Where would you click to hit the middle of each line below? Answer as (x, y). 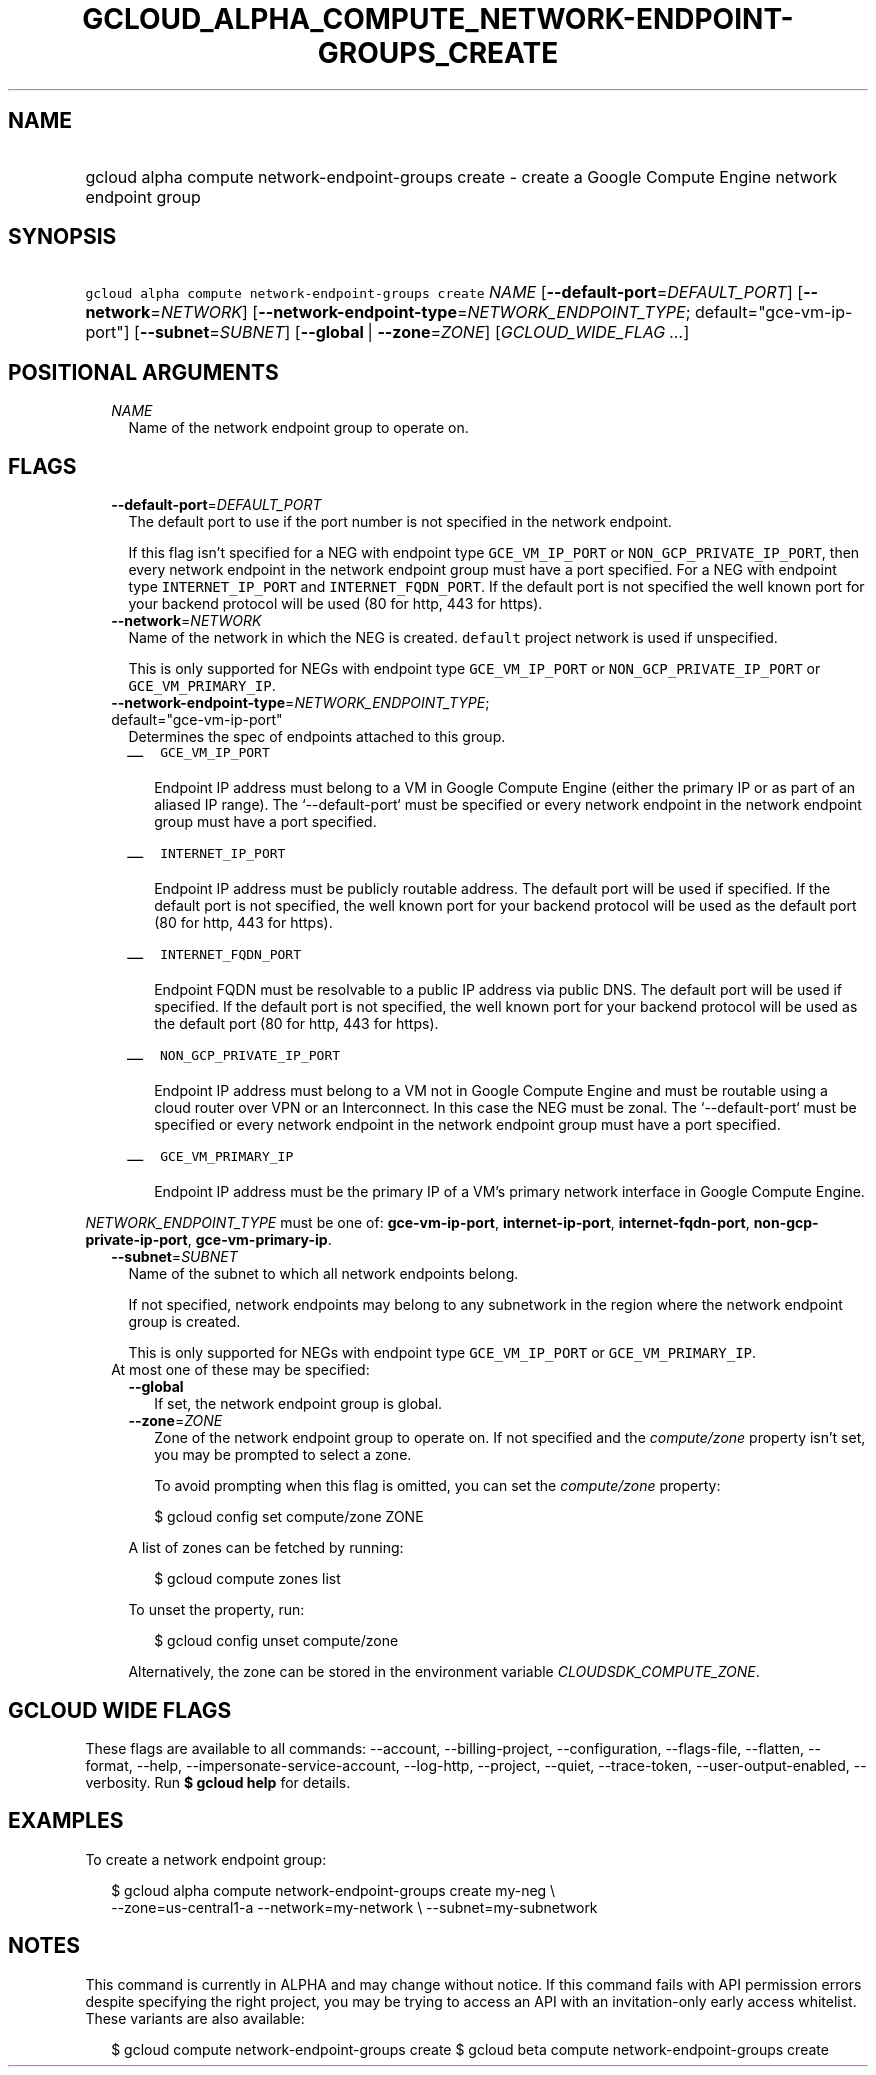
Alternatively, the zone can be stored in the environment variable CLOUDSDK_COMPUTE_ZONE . (444, 1672)
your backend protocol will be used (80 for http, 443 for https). (335, 604)
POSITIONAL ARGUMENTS (143, 372)
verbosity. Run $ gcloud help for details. (218, 1782)
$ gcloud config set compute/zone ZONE (289, 1517)
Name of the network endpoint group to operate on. (298, 428)
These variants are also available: (195, 2018)
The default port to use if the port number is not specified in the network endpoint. (400, 522)
